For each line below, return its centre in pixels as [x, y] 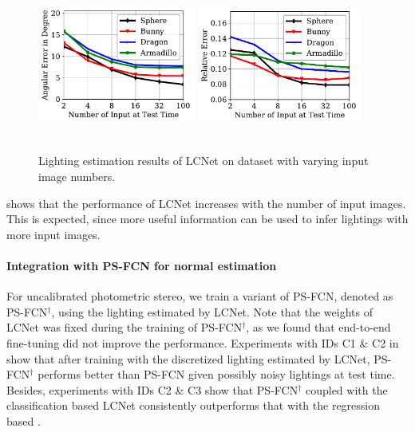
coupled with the [346, 389]
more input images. [53, 234]
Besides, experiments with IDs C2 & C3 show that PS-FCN [152, 389]
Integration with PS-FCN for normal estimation [142, 266]
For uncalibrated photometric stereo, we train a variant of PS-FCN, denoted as [200, 296]
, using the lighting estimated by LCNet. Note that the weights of [212, 311]
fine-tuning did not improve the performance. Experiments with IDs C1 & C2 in [203, 343]
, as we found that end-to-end [318, 327]
